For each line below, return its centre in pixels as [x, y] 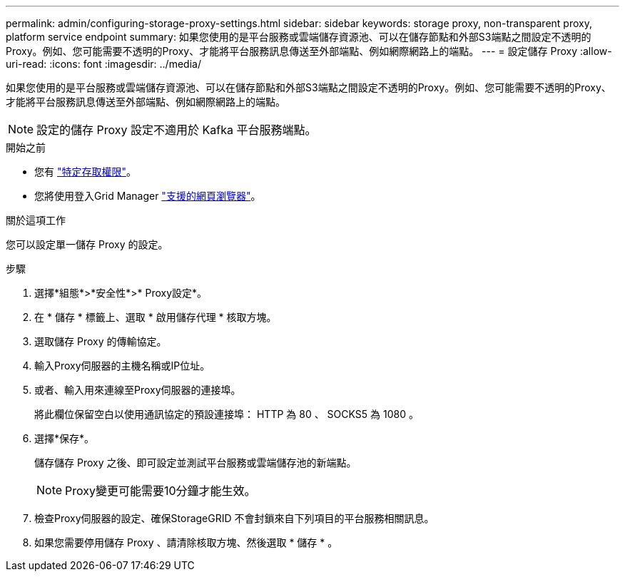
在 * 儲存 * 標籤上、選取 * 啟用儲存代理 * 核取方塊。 [156, 317]
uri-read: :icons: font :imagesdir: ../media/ [103, 64]
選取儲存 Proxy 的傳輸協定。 [101, 341]
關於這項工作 [36, 220]
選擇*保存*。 [65, 438]
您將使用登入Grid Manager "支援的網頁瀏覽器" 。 [148, 196]
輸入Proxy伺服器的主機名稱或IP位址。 [122, 366]
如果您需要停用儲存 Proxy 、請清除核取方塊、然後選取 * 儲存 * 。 [186, 542]
